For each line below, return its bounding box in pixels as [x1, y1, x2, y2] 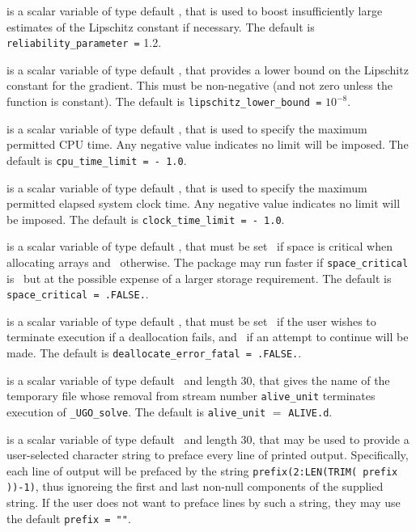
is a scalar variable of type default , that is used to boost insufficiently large [6, 2, 383, 19]
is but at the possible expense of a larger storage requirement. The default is [6, 269, 392, 286]
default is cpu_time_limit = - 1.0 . [6, 151, 187, 168]
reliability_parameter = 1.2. [6, 34, 162, 51]
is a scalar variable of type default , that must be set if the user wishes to [6, 312, 376, 329]
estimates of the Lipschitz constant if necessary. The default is [6, 18, 315, 35]
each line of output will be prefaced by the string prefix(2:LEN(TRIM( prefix [6, 462, 398, 479]
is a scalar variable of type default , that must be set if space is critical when [6, 238, 393, 255]
